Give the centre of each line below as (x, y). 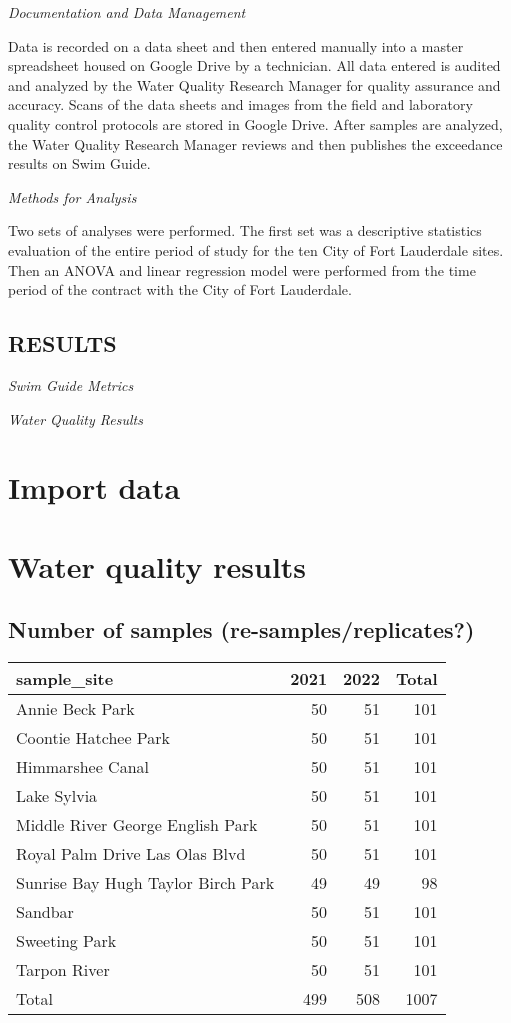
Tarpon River (63, 970)
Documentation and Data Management (127, 12)
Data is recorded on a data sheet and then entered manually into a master (236, 45)
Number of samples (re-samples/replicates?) (241, 629)
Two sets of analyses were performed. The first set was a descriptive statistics (245, 230)
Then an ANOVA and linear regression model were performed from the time (242, 269)
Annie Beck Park (75, 709)
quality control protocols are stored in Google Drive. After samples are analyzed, (255, 123)
